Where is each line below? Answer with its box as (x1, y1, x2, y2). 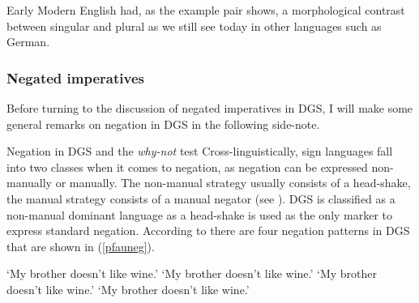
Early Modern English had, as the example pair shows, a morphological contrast (6, 2, 405, 18)
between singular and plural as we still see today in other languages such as (6, 17, 382, 34)
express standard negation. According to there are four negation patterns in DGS (6, 222, 410, 239)
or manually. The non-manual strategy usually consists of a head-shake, (55, 174, 411, 191)
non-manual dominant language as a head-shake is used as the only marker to (6, 206, 393, 223)
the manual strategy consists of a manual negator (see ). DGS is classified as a (6, 190, 395, 207)
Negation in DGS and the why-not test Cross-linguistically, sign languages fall (6, 143, 393, 160)
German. (6, 33, 50, 50)
